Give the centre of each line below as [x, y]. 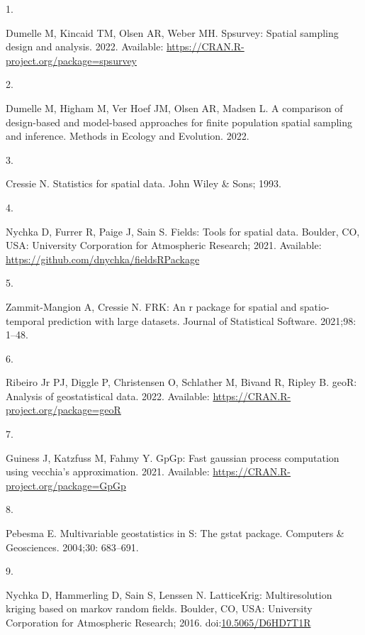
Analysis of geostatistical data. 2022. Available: [108, 396]
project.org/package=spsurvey [72, 60]
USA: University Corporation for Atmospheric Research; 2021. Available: [164, 245]
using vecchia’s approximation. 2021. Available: [108, 471]
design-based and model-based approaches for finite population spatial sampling [179, 122]
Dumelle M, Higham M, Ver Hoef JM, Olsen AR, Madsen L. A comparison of [174, 107]
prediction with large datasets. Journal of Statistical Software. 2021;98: [202, 320]
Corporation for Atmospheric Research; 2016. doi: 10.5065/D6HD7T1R [158, 622]
